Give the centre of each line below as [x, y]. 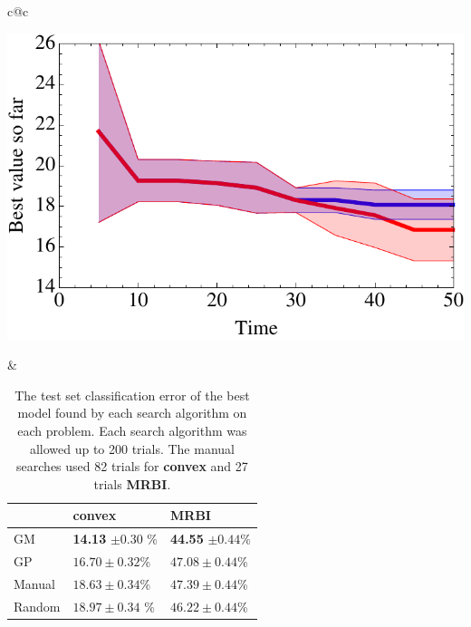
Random [37, 606]
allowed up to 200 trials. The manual [132, 448]
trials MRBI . [132, 483]
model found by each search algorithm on [132, 413]
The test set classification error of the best [132, 395]
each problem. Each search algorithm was [132, 430]
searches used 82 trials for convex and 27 [132, 466]
